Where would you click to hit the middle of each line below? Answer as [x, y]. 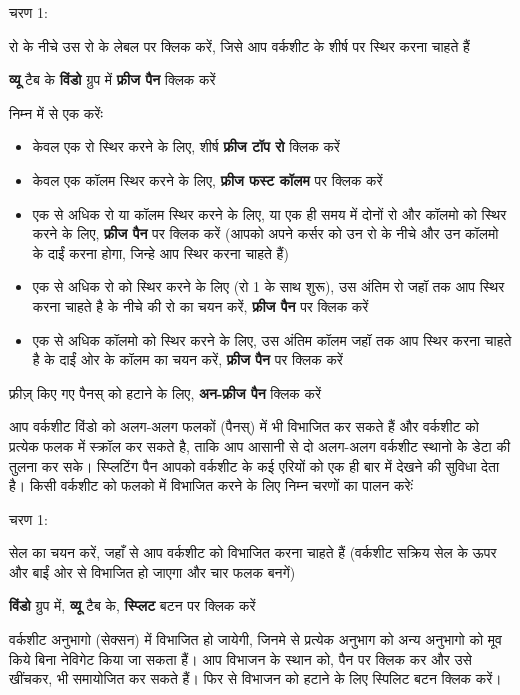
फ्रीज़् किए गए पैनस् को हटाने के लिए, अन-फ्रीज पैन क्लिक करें [165, 392]
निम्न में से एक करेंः [56, 112]
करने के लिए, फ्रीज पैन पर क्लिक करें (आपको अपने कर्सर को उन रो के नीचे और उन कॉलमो [265, 233]
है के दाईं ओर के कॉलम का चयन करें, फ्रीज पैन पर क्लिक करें [187, 359]
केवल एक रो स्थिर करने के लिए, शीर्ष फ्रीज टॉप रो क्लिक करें [186, 146]
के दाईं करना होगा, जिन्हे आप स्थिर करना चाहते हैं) [160, 252]
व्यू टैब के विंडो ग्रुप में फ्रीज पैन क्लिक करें [112, 79]
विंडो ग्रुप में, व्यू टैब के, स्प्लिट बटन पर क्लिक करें [132, 605]
